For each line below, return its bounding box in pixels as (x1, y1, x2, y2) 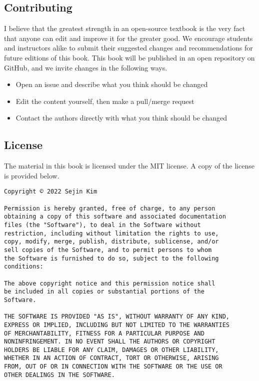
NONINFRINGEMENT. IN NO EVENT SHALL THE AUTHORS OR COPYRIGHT (4, 338, 215, 345)
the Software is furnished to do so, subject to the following (4, 254, 219, 262)
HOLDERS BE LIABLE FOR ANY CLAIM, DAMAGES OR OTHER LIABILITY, (4, 346, 219, 353)
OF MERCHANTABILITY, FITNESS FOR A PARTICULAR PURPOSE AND (4, 329, 204, 337)
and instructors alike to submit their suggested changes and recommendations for (4, 42, 253, 53)
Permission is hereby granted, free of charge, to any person (4, 204, 215, 212)
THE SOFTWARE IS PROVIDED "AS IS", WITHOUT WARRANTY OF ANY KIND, (4, 313, 230, 320)
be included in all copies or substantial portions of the (4, 288, 204, 295)
